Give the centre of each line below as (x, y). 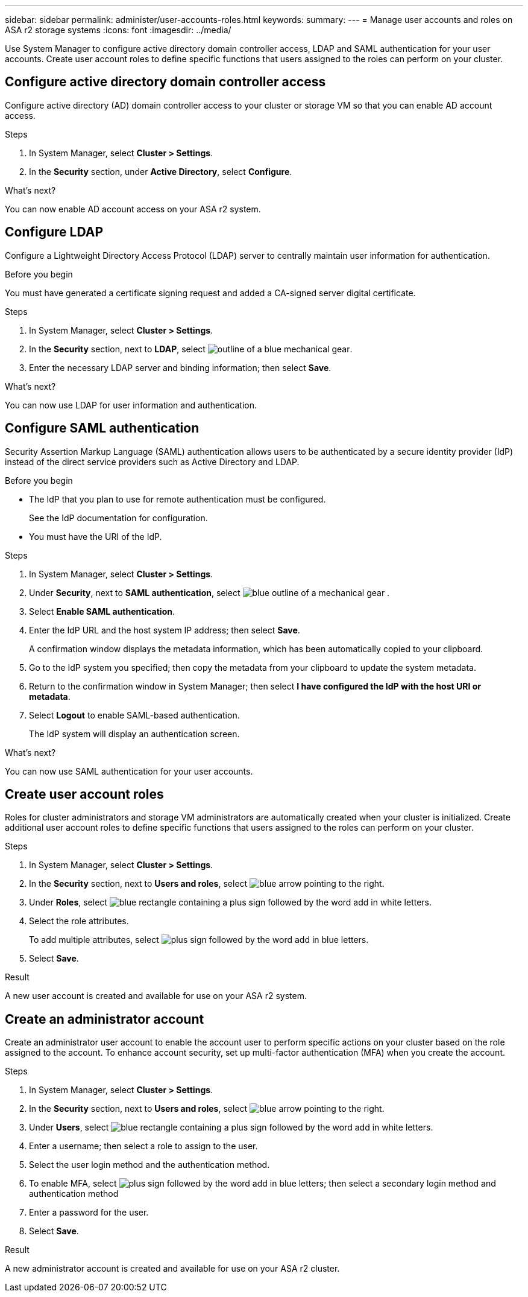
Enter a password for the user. (89, 1213)
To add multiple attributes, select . (199, 940)
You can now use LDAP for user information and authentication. (131, 405)
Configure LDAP (54, 232)
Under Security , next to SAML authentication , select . (209, 592)
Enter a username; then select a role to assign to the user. (143, 1146)
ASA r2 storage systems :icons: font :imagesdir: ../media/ (118, 30)
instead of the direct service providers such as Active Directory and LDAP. (152, 461)
